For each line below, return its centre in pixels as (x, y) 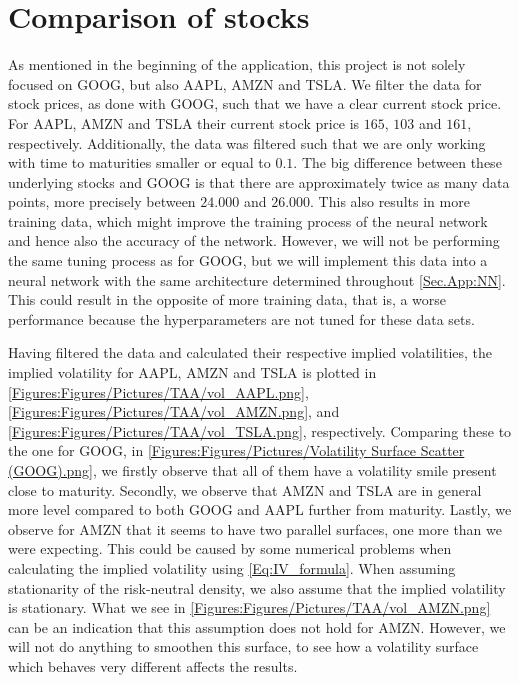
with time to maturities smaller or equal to (139, 162)
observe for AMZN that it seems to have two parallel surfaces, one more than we (255, 528)
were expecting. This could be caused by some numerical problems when (230, 548)
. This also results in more (390, 201)
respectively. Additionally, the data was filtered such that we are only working (247, 142)
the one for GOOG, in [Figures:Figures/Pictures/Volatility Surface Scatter (236, 450)
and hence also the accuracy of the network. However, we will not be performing (254, 240)
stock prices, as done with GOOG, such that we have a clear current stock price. (255, 103)
